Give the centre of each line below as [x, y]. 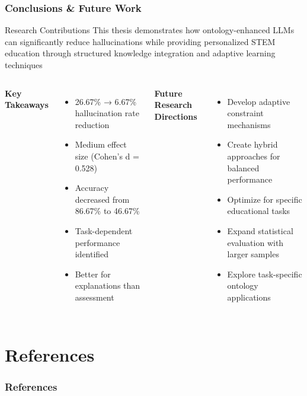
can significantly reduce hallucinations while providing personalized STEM [140, 41]
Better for [93, 274]
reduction [92, 124]
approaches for [254, 156]
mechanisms [249, 124]
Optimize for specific [265, 199]
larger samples [253, 254]
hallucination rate [107, 113]
